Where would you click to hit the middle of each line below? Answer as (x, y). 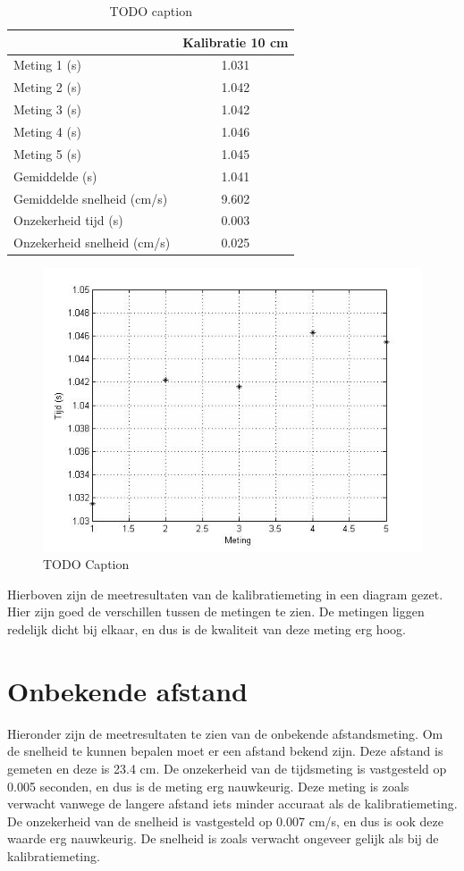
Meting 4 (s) (47, 131)
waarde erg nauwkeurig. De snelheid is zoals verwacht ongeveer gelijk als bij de (223, 838)
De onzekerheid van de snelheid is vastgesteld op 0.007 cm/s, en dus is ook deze (225, 821)
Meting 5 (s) (47, 153)
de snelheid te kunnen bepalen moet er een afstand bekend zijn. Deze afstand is (225, 751)
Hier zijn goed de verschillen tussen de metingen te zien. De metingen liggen (216, 611)
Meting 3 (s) (47, 109)
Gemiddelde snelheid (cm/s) (91, 198)
